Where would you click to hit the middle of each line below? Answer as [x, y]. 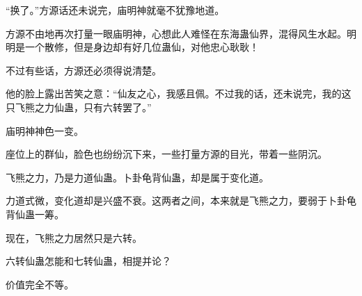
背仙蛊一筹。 [35, 214]
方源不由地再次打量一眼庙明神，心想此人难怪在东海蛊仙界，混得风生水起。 [176, 33]
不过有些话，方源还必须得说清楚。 [84, 70]
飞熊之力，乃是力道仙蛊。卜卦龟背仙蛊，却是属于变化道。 [137, 177]
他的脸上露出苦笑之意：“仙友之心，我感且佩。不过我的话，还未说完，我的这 [179, 93]
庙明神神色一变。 [45, 130]
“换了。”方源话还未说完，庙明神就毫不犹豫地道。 [115, 10]
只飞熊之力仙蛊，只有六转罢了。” [79, 107]
